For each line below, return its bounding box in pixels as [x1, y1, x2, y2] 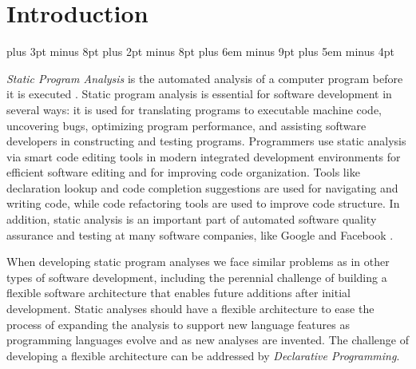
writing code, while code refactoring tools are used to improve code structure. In [6, 195, 400, 212]
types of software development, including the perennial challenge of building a [6, 268, 387, 285]
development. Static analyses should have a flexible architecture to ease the [6, 300, 374, 317]
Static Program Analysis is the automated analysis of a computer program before [6, 69, 403, 86]
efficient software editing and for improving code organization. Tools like [6, 164, 360, 181]
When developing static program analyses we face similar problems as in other [6, 253, 390, 270]
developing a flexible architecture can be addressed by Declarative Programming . [6, 347, 400, 363]
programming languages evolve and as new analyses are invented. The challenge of [6, 331, 409, 348]
